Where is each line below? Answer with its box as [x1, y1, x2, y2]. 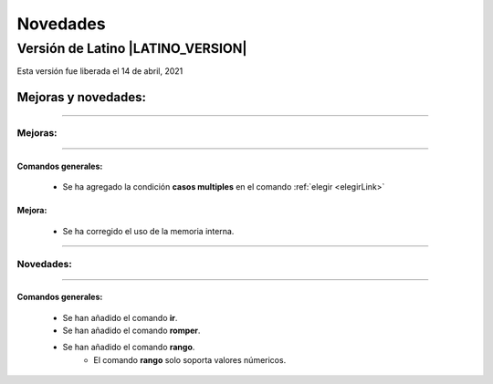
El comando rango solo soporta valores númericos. [93, 354, 287, 365]
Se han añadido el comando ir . [62, 312, 178, 323]
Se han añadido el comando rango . [62, 342, 195, 353]
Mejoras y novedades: [16, 89, 146, 105]
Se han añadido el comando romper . [62, 325, 201, 337]
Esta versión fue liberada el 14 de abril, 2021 [16, 66, 184, 77]
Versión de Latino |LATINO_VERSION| [16, 40, 247, 57]
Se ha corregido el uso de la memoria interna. [62, 225, 235, 236]
